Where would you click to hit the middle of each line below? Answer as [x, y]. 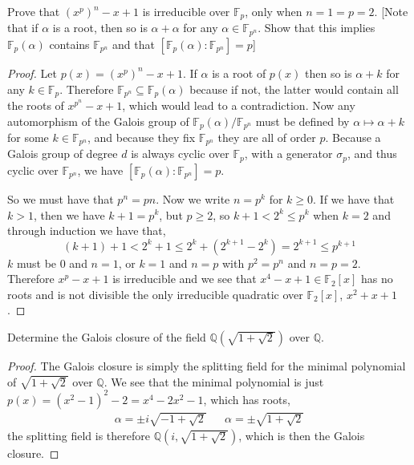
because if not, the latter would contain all [294, 89]
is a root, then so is [100, 28]
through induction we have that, [87, 230]
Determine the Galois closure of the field [107, 337]
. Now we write [193, 198]
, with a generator [288, 154]
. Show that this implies [317, 28]
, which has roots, [247, 399]
